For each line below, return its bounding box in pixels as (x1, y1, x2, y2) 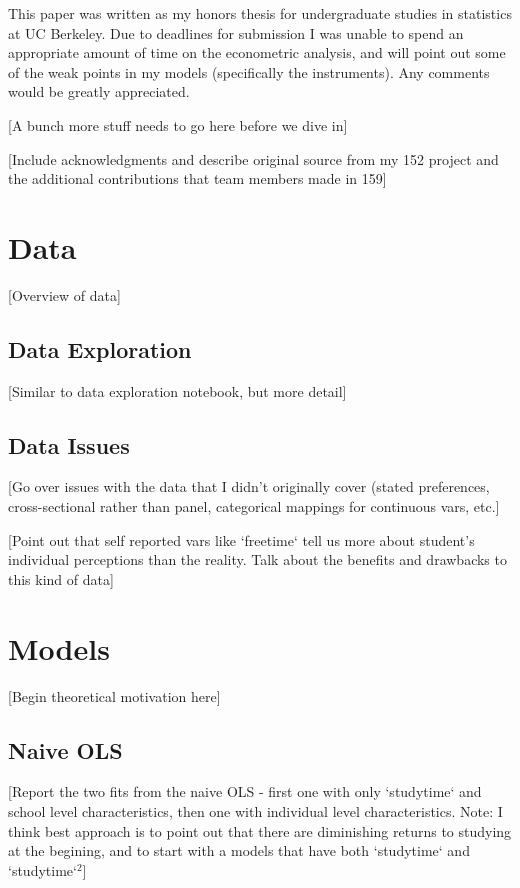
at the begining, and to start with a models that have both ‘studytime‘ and (8, 840, 470, 861)
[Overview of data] (8, 284, 121, 305)
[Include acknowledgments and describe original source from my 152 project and (8, 148, 499, 169)
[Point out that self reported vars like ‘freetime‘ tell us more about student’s (8, 529, 475, 550)
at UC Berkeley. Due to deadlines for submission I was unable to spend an (8, 22, 464, 43)
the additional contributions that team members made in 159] (8, 168, 387, 189)
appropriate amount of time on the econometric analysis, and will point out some (8, 42, 506, 63)
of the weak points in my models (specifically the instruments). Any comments (8, 61, 490, 82)
